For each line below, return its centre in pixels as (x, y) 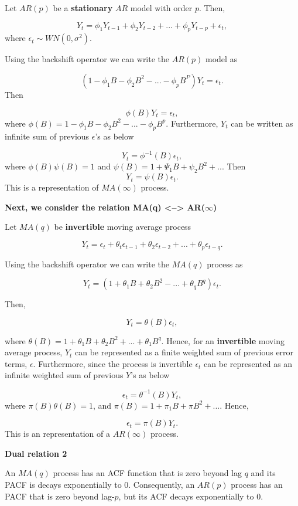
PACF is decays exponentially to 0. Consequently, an (100, 484)
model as (222, 59)
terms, (16, 363)
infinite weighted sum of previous (64, 375)
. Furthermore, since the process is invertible (113, 363)
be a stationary (83, 8)
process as (225, 264)
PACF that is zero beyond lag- (60, 496)
